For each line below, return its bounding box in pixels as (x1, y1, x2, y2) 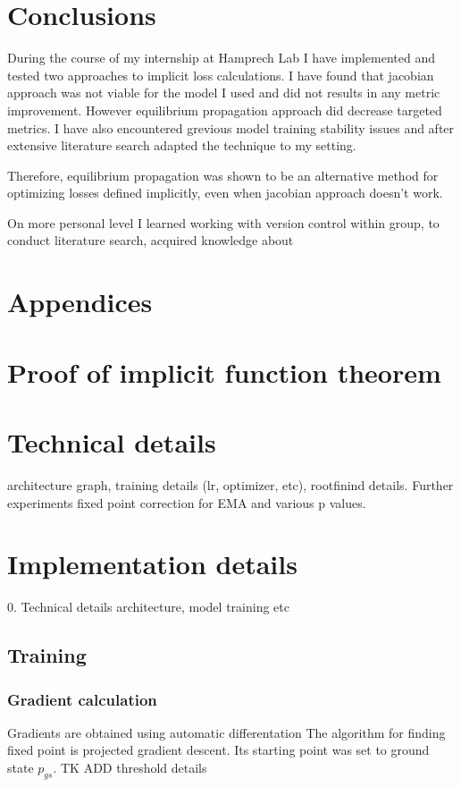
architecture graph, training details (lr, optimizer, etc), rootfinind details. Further (7, 475, 454, 494)
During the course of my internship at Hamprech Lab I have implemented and (7, 48, 436, 67)
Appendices (7, 283, 153, 320)
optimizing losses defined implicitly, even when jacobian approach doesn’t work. (7, 183, 443, 202)
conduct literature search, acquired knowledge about (7, 231, 294, 250)
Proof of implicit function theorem (7, 353, 441, 390)
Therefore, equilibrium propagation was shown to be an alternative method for (7, 165, 439, 184)
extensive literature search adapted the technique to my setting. (7, 136, 356, 155)
